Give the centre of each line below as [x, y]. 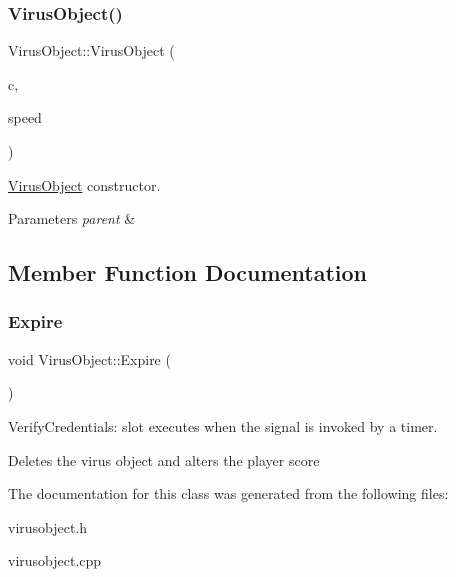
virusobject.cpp [55, 560]
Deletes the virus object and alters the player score [164, 459]
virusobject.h [48, 526]
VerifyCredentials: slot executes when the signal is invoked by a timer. [223, 425]
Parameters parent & [72, 218]
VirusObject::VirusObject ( [91, 50]
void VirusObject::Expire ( [89, 358]
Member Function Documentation [188, 272]
